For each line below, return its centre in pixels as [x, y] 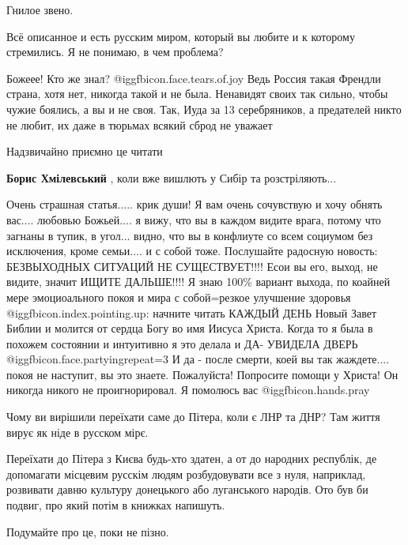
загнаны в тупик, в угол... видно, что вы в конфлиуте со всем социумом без [190, 235]
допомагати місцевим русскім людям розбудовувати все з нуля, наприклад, [186, 474]
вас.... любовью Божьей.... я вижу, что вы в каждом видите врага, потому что [194, 219]
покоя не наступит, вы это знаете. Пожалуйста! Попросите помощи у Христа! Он [202, 374]
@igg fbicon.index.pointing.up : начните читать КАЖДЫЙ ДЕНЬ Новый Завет [192, 312]
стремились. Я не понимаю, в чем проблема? [115, 52]
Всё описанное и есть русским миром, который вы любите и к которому [181, 36]
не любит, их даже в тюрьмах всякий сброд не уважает [140, 124]
